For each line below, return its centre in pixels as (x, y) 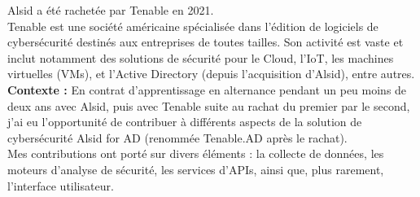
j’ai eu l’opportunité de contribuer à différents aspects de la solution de (185, 122)
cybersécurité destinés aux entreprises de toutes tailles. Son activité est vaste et (206, 42)
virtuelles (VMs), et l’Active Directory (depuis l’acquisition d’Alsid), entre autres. (211, 74)
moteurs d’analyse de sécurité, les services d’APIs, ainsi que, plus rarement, (196, 169)
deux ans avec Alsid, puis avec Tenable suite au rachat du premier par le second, (209, 105)
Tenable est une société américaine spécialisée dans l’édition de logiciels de (193, 26)
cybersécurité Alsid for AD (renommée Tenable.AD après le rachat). (177, 137)
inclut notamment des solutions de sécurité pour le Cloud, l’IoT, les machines (201, 57)
